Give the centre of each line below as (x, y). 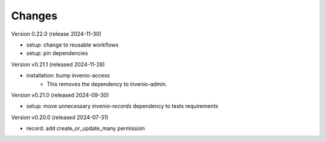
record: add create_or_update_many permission (85, 128)
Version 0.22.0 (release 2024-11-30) (56, 34)
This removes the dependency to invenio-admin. (107, 84)
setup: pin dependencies (57, 53)
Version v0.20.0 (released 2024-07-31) (60, 117)
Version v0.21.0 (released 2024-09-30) (60, 95)
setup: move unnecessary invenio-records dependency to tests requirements (122, 106)
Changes (34, 16)
